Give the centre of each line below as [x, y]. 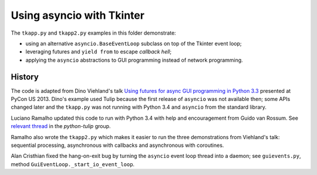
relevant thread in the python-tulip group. [61, 126]
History [25, 77]
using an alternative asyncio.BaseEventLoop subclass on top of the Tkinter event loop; [134, 43]
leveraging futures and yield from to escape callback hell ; [99, 52]
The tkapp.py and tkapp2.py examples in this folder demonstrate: [93, 33]
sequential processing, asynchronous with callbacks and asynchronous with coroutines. [117, 145]
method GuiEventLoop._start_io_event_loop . [73, 164]
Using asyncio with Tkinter [78, 15]
